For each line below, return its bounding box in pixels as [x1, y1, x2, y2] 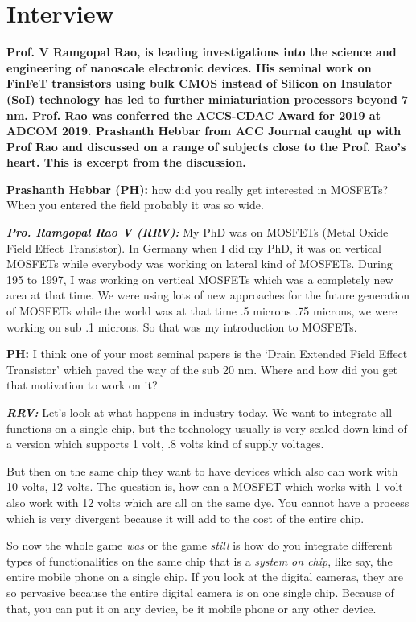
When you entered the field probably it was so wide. [6, 196, 264, 213]
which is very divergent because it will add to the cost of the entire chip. [6, 509, 365, 526]
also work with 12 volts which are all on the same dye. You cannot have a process [6, 493, 410, 510]
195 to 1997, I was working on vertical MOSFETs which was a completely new [6, 270, 393, 287]
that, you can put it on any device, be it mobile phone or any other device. [6, 599, 377, 616]
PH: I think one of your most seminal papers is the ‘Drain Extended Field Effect [6, 345, 408, 362]
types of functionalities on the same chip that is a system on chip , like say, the [6, 552, 393, 569]
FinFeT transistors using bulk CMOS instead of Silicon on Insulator [6, 75, 393, 92]
